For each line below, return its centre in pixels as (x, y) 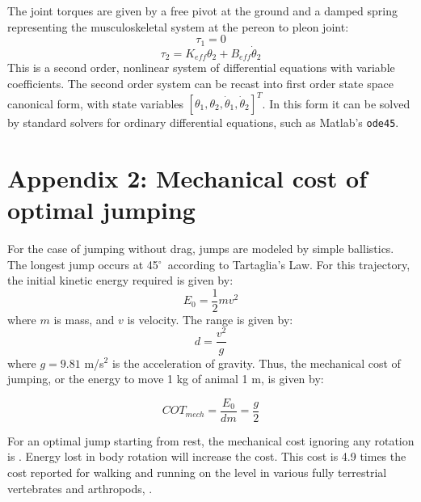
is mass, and (84, 319)
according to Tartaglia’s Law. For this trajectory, (289, 264)
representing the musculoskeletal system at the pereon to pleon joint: (178, 26)
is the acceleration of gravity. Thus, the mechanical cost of (256, 363)
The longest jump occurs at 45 (83, 264)
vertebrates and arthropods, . (80, 488)
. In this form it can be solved (336, 103)
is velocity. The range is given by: (210, 319)
